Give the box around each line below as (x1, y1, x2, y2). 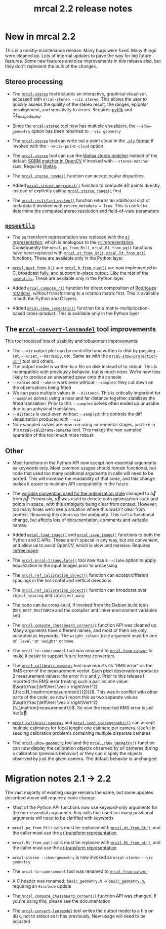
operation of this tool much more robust (12, 432, 94, 438)
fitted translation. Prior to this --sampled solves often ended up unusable (12, 400, 160, 406)
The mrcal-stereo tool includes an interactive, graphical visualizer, (12, 90, 147, 97)
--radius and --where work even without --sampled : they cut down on (12, 380, 154, 386)
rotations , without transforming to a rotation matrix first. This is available (12, 290, 159, 296)
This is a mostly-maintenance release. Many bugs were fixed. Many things (5, 47, 157, 53)
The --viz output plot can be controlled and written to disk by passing (12, 348, 156, 354)
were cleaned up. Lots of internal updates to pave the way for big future (5, 53, 152, 59)
